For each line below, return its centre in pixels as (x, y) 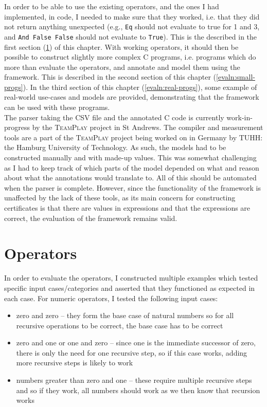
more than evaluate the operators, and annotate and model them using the (122, 67)
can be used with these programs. (57, 107)
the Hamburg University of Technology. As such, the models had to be (115, 147)
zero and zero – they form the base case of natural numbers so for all (125, 315)
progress (17, 127)
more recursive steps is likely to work (75, 363)
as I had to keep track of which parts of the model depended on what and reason (132, 167)
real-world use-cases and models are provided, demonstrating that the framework (132, 97)
